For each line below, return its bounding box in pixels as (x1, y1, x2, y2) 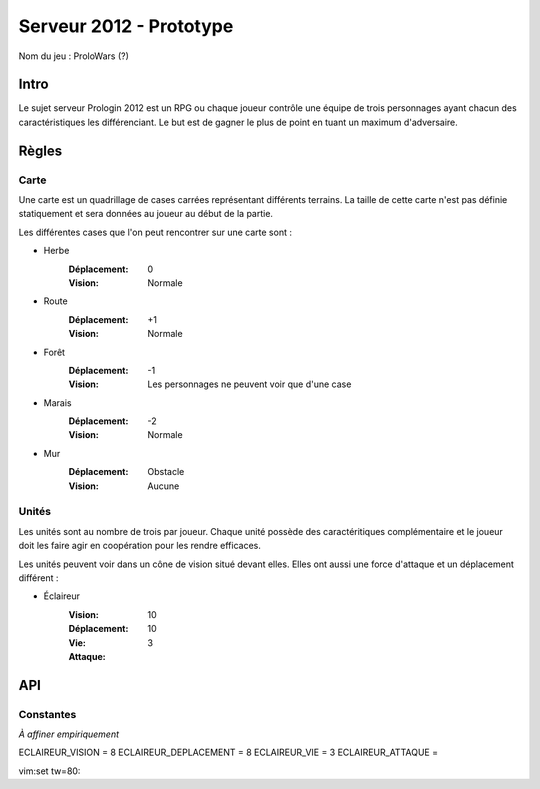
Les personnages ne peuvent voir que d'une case (147, 378, 352, 390)
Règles (18, 142, 63, 159)
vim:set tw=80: (18, 765, 81, 777)
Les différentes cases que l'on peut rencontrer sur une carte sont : (18, 226, 292, 238)
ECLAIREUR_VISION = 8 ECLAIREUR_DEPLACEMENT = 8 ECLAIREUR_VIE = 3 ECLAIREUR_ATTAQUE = (18, 746, 439, 759)
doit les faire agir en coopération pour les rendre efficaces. (18, 540, 262, 552)
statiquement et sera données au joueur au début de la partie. (18, 208, 274, 220)
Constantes (18, 707, 77, 721)
